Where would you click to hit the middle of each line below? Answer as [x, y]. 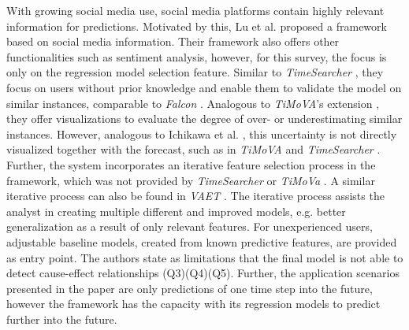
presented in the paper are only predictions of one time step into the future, [190, 288]
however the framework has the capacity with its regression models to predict [193, 304]
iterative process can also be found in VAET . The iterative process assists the [195, 196]
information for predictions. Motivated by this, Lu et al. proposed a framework [197, 26]
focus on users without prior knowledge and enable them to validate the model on [204, 87]
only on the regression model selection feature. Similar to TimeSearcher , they [195, 72]
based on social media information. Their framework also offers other [173, 41]
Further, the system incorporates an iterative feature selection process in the [191, 164]
